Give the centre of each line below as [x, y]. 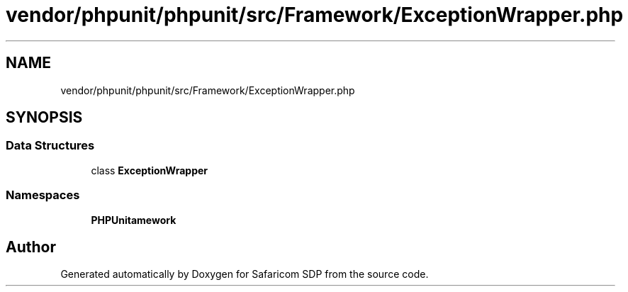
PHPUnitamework [134, 220]
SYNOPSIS [44, 118]
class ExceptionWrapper [149, 170]
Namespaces [43, 195]
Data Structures [50, 146]
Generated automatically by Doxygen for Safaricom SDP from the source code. [245, 274]
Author [31, 247]
